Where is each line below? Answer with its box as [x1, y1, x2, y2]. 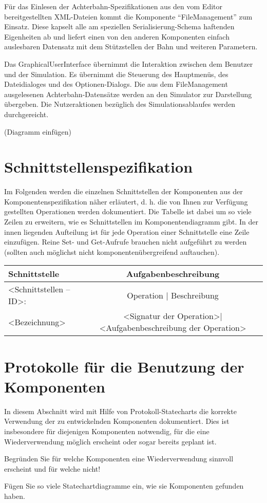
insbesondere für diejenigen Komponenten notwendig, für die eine [4, 425, 209, 436]
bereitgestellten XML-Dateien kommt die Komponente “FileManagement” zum [4, 11, 253, 22]
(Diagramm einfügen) [4, 126, 71, 137]
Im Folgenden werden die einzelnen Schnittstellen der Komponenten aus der [4, 186, 243, 197]
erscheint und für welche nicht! [4, 463, 101, 474]
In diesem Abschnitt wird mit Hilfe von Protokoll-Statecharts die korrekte [4, 405, 237, 416]
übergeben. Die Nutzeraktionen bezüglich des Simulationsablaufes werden [4, 99, 236, 109]
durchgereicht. [4, 108, 49, 119]
